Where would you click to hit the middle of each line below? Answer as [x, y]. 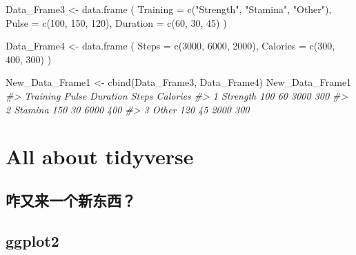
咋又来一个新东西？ [71, 200]
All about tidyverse [100, 156]
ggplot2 [32, 240]
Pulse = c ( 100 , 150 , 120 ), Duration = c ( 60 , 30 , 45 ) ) [116, 22]
